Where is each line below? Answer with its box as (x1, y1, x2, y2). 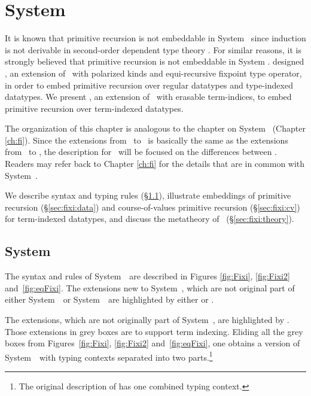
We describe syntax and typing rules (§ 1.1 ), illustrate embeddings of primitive (5, 189, 291, 202)
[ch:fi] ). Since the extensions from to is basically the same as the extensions (5, 133, 288, 146)
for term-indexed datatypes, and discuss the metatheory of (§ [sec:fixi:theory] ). (5, 212, 294, 225)
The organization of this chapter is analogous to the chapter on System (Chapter (5, 122, 306, 135)
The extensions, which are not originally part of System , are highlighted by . (5, 313, 289, 326)
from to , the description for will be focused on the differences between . (5, 145, 277, 158)
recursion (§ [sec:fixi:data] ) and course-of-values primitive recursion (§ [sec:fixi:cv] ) (5, 200, 300, 213)
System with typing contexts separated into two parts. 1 (5, 349, 213, 363)
